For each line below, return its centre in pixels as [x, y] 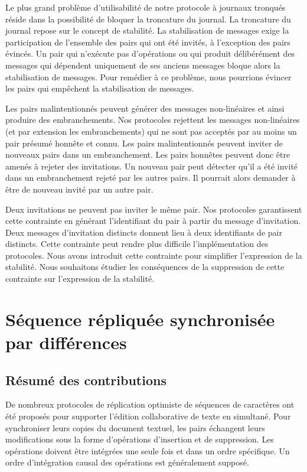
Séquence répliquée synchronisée [140, 319]
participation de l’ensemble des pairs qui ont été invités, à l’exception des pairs [148, 42]
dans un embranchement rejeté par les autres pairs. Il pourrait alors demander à [151, 178]
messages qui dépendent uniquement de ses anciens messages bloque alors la [143, 65]
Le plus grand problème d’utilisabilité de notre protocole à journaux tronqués [146, 7]
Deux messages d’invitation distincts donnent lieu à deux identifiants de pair [144, 232]
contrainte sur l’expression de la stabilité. [80, 279]
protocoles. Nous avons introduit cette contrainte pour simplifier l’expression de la [154, 255]
